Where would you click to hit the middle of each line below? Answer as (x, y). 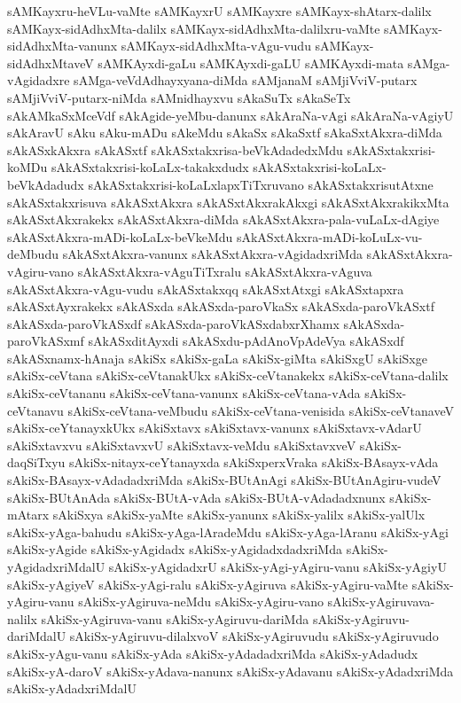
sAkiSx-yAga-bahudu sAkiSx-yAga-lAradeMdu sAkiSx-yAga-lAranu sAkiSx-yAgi (228, 531)
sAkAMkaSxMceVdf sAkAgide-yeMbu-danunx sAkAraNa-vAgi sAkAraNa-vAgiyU (230, 115)
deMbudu (33, 254)
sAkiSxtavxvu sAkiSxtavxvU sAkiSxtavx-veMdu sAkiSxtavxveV (182, 445)
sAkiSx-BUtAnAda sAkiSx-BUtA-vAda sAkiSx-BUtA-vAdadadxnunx (196, 497)
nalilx (22, 618)
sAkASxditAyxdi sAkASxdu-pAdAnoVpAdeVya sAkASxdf (246, 341)
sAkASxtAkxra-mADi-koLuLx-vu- (329, 236)
